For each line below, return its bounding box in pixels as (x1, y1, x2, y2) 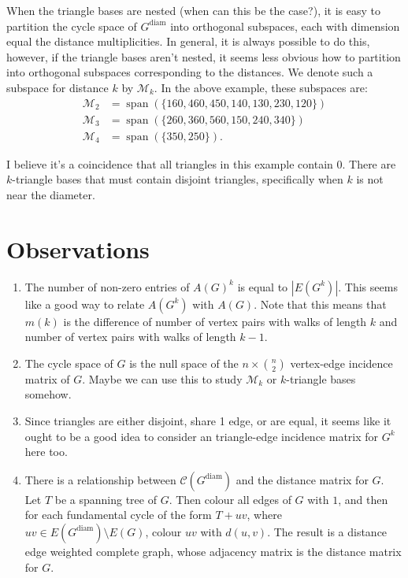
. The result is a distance (267, 523, 388, 539)
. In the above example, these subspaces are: (154, 79, 368, 95)
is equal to (237, 278, 288, 295)
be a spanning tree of (54, 491, 157, 507)
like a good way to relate (24, 295, 145, 312)
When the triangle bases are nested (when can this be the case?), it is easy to (6, 2, 380, 18)
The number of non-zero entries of (24, 278, 190, 295)
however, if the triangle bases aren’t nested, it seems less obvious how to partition (6, 48, 401, 65)
